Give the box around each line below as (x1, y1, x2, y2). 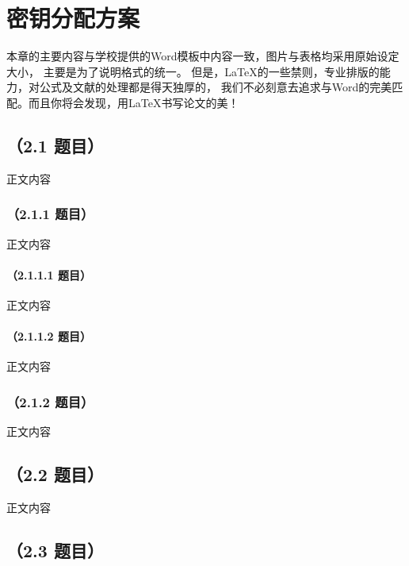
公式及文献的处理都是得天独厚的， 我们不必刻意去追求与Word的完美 (39, 79, 392, 95)
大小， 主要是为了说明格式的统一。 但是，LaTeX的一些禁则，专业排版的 (6, 63, 380, 79)
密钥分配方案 (6, 2, 140, 34)
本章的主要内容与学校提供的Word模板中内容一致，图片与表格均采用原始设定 (6, 48, 399, 64)
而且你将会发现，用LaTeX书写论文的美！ (28, 94, 239, 110)
